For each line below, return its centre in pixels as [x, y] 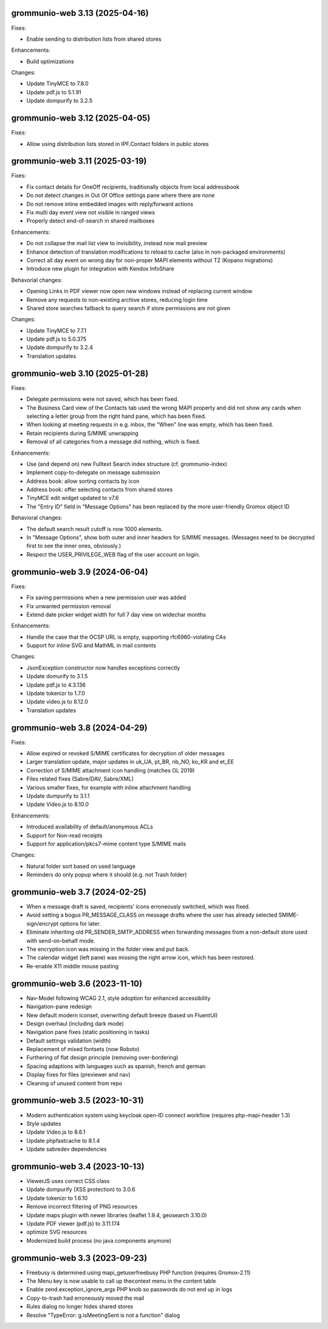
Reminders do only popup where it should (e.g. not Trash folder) [107, 875]
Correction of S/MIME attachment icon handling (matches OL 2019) [111, 770]
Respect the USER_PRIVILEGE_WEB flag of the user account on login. [113, 554]
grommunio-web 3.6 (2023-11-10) [77, 983]
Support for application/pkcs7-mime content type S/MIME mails [106, 844]
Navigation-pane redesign [59, 1007]
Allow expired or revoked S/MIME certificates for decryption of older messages [125, 754]
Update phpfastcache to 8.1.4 [63, 1140]
